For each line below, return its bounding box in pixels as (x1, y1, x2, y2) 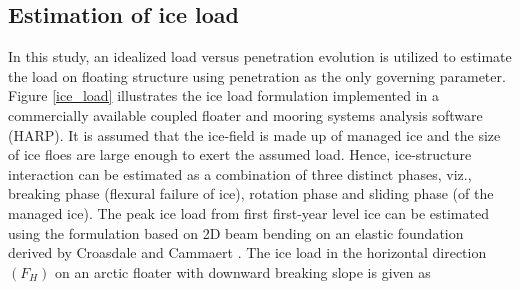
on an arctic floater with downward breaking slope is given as (55, 261, 431, 282)
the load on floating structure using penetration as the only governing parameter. (8, 65, 506, 86)
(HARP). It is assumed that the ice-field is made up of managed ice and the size (8, 124, 501, 145)
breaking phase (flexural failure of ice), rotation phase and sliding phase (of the (8, 183, 494, 204)
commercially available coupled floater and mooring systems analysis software (8, 104, 483, 125)
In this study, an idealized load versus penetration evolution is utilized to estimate (8, 46, 512, 67)
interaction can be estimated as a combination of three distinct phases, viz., (8, 163, 472, 184)
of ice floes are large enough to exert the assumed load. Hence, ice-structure (8, 144, 472, 165)
